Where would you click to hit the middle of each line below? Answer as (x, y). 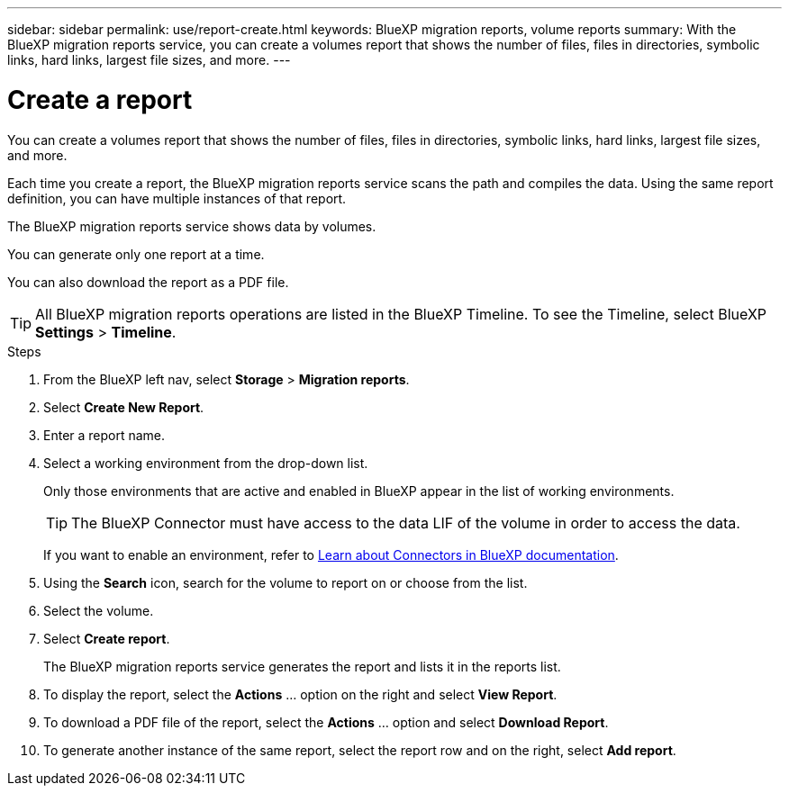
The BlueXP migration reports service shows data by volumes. (192, 226)
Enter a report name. (104, 435)
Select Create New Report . (124, 407)
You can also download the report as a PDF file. (148, 282)
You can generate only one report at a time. (136, 254)
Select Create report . (107, 638)
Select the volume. (99, 610)
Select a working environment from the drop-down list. (206, 463)
